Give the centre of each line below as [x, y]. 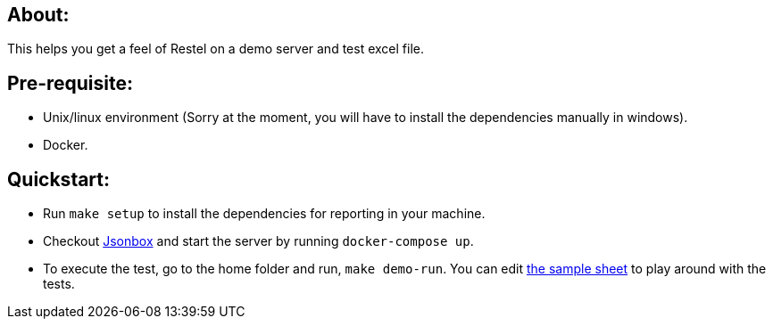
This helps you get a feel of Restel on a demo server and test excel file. [216, 49]
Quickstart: [59, 179]
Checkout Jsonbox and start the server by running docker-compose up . [258, 241]
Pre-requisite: [70, 83]
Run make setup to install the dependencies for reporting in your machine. [264, 214]
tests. [59, 284]
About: [38, 15]
